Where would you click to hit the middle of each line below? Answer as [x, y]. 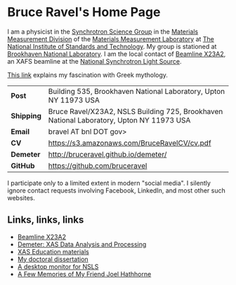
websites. [21, 197]
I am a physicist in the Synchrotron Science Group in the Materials [103, 32]
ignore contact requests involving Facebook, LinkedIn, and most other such [117, 190]
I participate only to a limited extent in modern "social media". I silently [109, 183]
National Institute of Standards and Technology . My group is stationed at [112, 46]
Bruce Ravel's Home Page [84, 12]
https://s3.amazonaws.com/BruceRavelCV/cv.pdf [130, 143]
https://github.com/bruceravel [98, 165]
